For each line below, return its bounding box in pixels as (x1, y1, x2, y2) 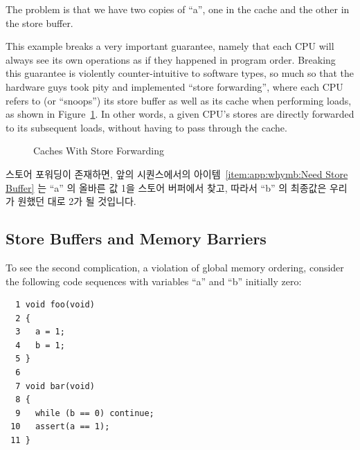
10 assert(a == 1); (10, 422, 110, 432)
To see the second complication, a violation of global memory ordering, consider (6, 260, 344, 274)
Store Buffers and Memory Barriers (6, 228, 267, 249)
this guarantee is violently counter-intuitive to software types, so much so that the (6, 66, 354, 80)
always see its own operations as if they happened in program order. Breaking (6, 52, 336, 66)
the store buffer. (6, 15, 73, 30)
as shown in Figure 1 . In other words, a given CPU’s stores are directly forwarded (6, 107, 354, 121)
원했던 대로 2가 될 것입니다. (17, 194, 136, 208)
